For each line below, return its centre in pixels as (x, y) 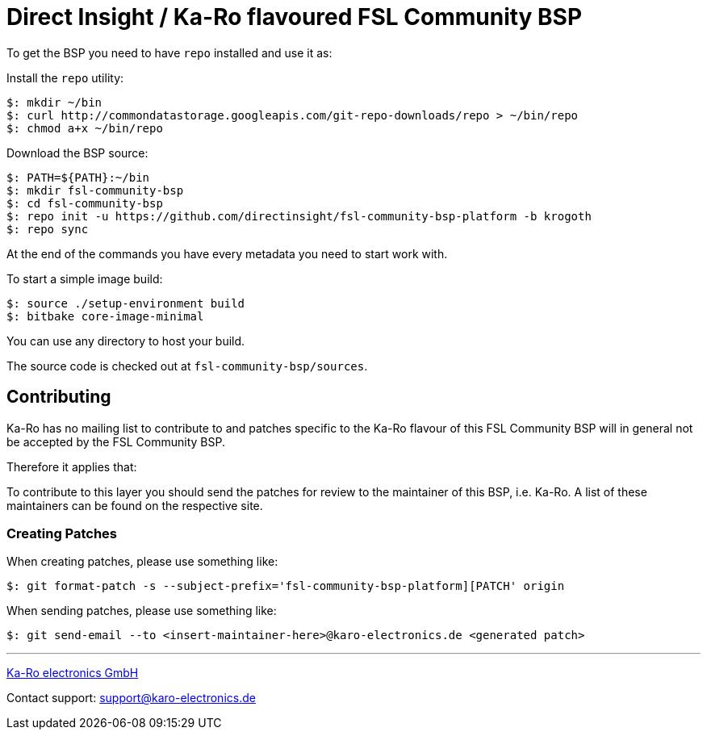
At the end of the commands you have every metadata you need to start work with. (227, 253)
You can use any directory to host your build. (126, 341)
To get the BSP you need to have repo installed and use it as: (169, 52)
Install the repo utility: (65, 77)
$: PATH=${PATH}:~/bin (78, 177)
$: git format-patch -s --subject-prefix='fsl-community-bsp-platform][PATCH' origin (286, 586)
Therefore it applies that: (72, 466)
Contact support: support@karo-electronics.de (131, 698)
